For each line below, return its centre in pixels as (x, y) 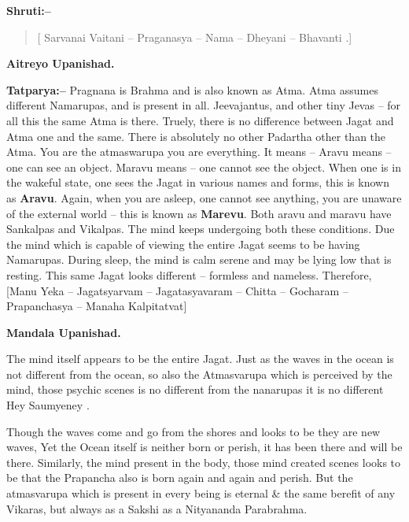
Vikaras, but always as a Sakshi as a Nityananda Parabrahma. (157, 508)
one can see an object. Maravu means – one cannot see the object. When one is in (204, 167)
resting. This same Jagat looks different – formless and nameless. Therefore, (189, 274)
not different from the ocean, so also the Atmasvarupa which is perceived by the (199, 374)
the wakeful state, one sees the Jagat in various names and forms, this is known (198, 182)
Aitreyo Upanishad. (61, 63)
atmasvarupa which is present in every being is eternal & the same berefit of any (201, 493)
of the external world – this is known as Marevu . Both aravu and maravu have (199, 213)
